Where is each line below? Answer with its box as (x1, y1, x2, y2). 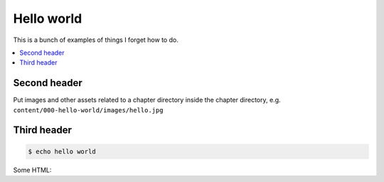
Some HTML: (13, 166, 52, 174)
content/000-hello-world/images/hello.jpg (13, 106, 164, 114)
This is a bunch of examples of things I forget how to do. (13, 36, 179, 44)
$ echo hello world (28, 147, 96, 156)
